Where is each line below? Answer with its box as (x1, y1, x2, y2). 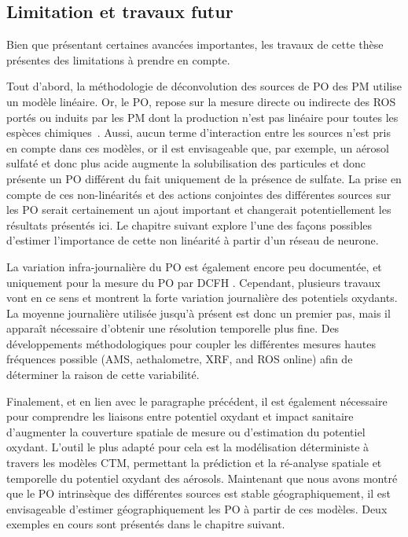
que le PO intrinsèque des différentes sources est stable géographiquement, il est (6, 485, 391, 502)
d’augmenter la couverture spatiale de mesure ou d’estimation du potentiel (6, 423, 366, 440)
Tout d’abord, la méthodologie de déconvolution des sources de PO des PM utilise (6, 78, 402, 94)
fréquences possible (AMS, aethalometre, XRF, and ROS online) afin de (6, 351, 353, 367)
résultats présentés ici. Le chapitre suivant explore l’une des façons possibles (6, 216, 373, 233)
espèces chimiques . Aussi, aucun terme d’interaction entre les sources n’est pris (6, 124, 391, 141)
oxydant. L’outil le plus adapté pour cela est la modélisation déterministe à (6, 439, 369, 455)
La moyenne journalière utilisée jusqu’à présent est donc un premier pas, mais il (6, 304, 391, 321)
